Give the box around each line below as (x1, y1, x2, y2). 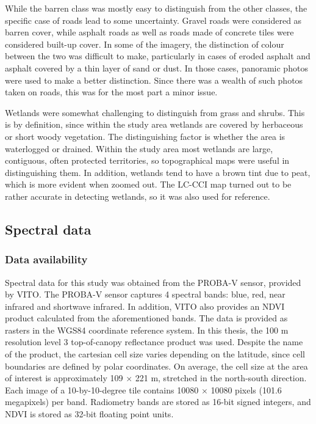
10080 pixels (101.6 (210, 383, 282, 396)
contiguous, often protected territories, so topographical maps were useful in (5, 154, 290, 167)
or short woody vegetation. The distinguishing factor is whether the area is (5, 130, 285, 142)
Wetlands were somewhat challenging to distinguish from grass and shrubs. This (5, 106, 305, 119)
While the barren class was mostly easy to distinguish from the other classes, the (5, 2, 307, 14)
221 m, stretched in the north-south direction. (135, 371, 307, 384)
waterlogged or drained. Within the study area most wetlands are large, (5, 142, 273, 155)
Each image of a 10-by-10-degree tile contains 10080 (5, 383, 199, 396)
